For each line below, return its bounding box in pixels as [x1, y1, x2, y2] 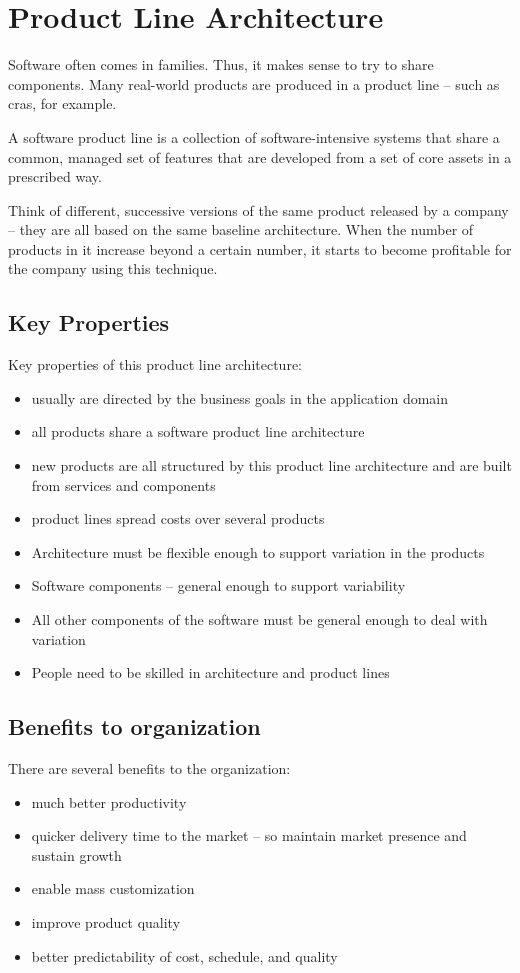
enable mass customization [31, 878, 195, 899]
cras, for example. [8, 93, 117, 114]
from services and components [31, 474, 216, 495]
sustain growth [31, 844, 122, 865]
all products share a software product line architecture [31, 421, 365, 442]
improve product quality [31, 911, 181, 932]
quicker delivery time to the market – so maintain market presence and [31, 825, 467, 846]
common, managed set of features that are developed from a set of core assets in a [8, 146, 512, 167]
